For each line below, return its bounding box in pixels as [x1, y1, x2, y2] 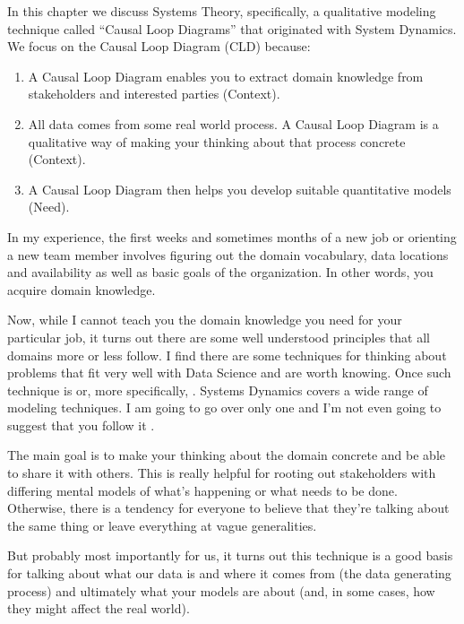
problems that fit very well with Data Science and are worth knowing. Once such [7, 363, 451, 382]
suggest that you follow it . [7, 415, 155, 434]
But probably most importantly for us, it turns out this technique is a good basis [7, 546, 453, 565]
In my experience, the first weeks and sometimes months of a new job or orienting [7, 227, 457, 246]
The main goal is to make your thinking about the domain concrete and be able [7, 446, 445, 464]
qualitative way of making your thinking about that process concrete [28, 132, 406, 151]
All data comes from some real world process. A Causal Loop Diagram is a [28, 114, 439, 133]
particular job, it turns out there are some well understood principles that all [7, 327, 430, 346]
